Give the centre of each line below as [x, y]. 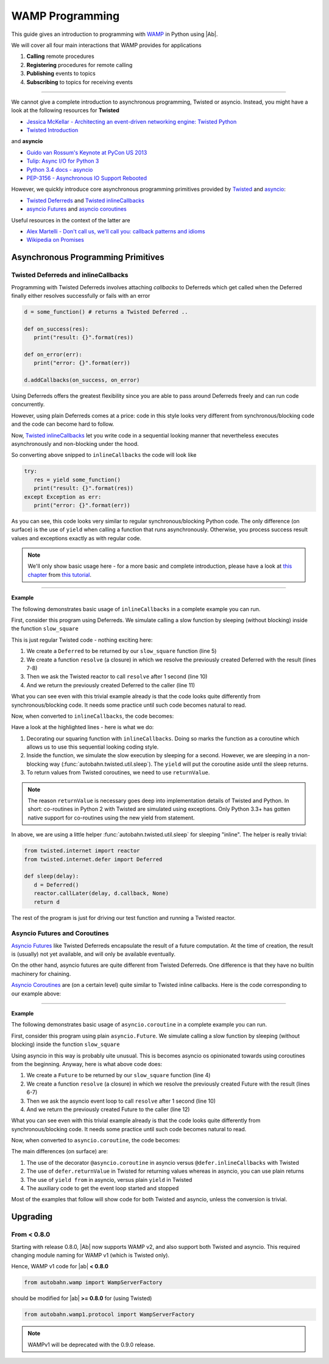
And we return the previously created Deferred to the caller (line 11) [111, 685]
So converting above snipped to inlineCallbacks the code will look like [104, 455]
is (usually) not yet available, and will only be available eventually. [94, 954]
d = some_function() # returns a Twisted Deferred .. [106, 312]
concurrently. [28, 405]
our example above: [36, 994]
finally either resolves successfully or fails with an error [81, 295]
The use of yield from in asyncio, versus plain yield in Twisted [109, 1179]
